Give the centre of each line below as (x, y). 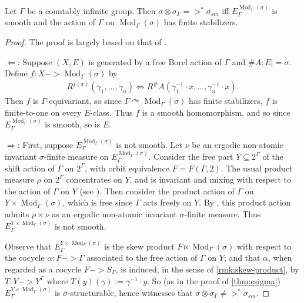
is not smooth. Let (149, 144)
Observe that (28, 246)
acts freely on (167, 202)
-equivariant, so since (84, 101)
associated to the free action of (142, 257)
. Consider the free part (191, 156)
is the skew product (139, 246)
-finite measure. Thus (223, 214)
